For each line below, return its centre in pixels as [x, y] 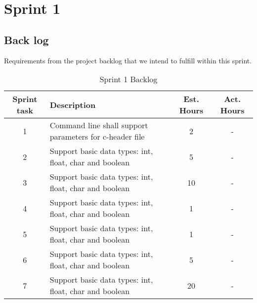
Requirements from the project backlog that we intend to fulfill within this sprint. [128, 60]
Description [73, 104]
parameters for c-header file [97, 137]
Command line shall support [99, 125]
